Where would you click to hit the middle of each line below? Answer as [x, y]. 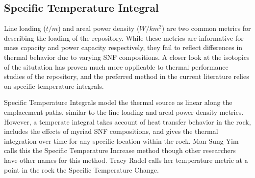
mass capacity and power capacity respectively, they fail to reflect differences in [123, 47]
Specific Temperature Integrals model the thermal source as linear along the [118, 102]
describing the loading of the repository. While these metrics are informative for [124, 38]
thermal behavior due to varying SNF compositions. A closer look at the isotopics [127, 57]
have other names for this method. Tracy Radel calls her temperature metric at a [126, 160]
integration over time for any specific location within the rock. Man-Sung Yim [121, 140]
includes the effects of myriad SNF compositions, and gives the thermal [111, 131]
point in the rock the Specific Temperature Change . [81, 169]
